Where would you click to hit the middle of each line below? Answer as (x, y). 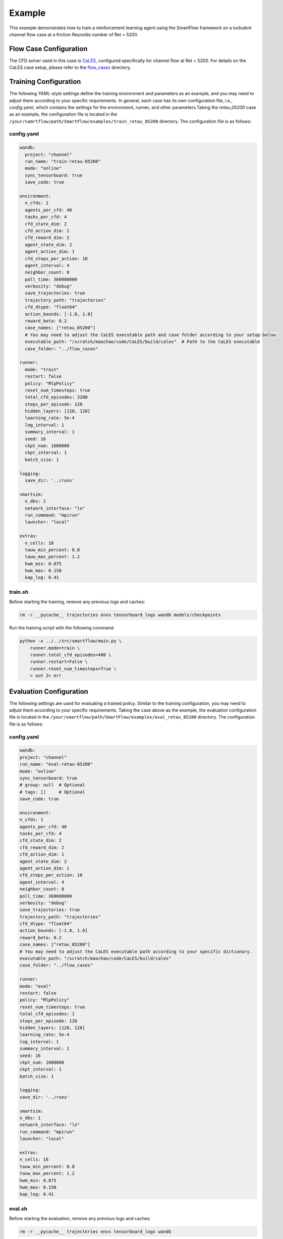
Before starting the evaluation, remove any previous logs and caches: (80, 1219)
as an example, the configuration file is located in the (63, 114)
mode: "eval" (35, 986)
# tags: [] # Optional (52, 792)
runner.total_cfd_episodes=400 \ (71, 655)
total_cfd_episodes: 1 (47, 1014)
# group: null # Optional (52, 785)
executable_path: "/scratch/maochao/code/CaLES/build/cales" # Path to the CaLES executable (142, 342)
